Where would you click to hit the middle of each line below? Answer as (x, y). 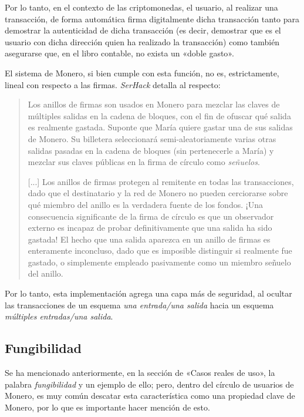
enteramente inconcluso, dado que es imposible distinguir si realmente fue (160, 250)
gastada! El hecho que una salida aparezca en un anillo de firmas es (149, 239)
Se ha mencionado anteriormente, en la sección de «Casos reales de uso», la (140, 373)
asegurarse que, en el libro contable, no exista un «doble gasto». (119, 53)
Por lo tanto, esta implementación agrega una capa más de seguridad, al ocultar (148, 293)
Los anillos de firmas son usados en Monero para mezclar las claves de (154, 104)
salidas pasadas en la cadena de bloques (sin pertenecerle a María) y (151, 150)
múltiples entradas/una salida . (59, 316)
